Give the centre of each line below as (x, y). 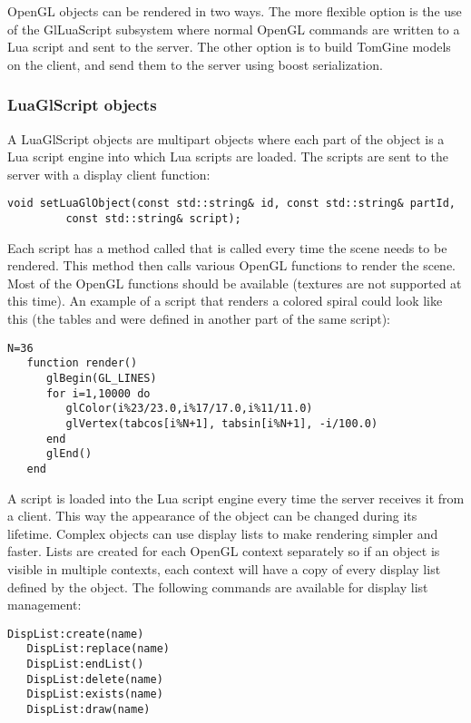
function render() (82, 363)
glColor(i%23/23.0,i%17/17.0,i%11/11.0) (189, 409)
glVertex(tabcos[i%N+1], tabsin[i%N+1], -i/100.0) (222, 423)
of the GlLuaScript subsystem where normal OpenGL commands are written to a (234, 29)
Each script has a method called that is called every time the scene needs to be (227, 247)
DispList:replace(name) (98, 649)
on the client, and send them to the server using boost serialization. (195, 64)
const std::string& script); (153, 219)
